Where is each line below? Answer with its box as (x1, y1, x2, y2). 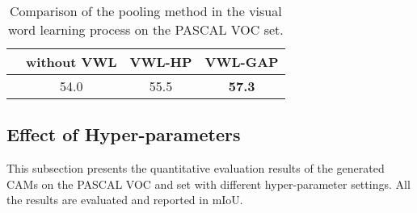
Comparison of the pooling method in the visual (9, 2, 282, 20)
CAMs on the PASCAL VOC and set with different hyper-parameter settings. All (6, 175, 411, 192)
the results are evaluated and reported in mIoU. (6, 191, 243, 208)
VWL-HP (129, 52, 192, 71)
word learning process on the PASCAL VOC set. (7, 20, 284, 39)
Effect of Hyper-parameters (6, 122, 241, 147)
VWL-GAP (204, 52, 279, 71)
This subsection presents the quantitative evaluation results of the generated (6, 160, 385, 177)
